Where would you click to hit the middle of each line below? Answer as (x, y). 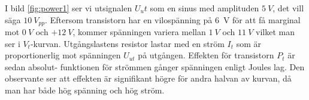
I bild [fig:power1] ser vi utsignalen (69, 8)
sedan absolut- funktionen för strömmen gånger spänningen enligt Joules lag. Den (155, 66)
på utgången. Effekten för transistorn (206, 55)
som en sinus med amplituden (205, 8)
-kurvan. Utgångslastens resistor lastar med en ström (127, 43)
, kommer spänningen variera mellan (139, 32)
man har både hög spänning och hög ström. (85, 90)
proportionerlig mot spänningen (63, 55)
